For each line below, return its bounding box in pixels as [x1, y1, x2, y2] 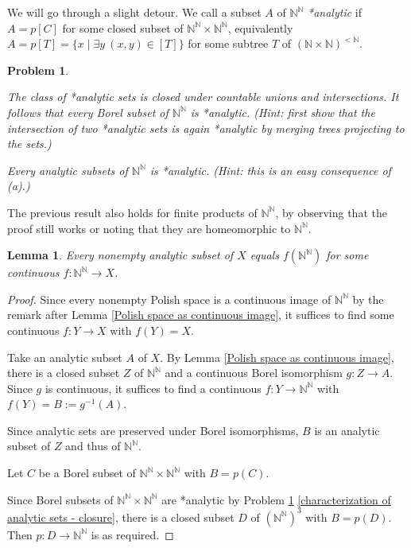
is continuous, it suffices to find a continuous [45, 379, 262, 396]
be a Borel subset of [38, 464, 136, 481]
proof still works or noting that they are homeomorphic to [7, 220, 291, 236]
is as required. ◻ [91, 526, 174, 542]
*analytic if [308, 4, 362, 20]
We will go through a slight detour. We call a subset [7, 4, 262, 20]
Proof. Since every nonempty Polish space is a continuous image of [7, 290, 332, 307]
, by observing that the [275, 204, 387, 220]
